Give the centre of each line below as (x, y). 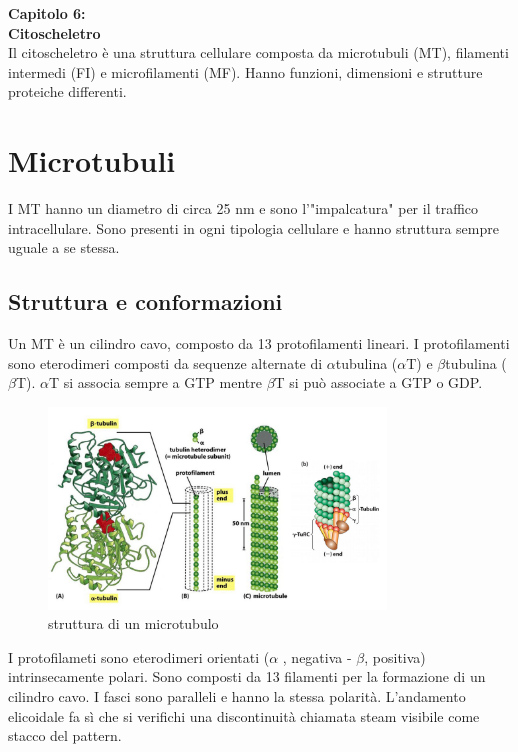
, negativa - (317, 656)
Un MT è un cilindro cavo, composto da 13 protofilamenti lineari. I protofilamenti (259, 343)
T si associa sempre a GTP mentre (155, 382)
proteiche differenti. (67, 91)
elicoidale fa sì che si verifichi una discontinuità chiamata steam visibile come (244, 715)
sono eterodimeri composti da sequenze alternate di (165, 362)
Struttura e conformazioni (145, 301)
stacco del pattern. (65, 735)
